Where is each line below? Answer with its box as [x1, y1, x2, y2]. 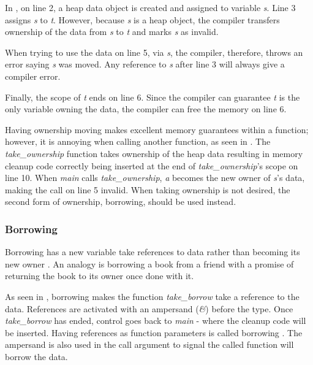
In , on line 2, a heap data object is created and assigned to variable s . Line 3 [5, 1, 296, 13]
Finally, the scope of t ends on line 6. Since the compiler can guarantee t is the [5, 90, 300, 103]
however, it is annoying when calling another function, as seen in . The [5, 135, 271, 148]
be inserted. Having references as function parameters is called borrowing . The [5, 326, 303, 339]
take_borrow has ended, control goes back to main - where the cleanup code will [5, 314, 306, 327]
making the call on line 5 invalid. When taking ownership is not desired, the [5, 183, 290, 196]
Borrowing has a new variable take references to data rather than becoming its [5, 245, 300, 258]
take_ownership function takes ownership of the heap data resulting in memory [5, 147, 303, 159]
